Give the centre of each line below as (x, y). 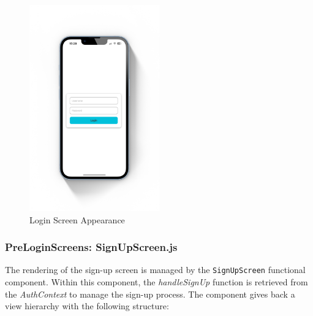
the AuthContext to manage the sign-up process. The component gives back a (150, 294)
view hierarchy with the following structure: (87, 306)
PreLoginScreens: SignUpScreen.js (91, 247)
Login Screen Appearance (77, 219)
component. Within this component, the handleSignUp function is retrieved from (156, 282)
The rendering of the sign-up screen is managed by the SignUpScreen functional (155, 270)
